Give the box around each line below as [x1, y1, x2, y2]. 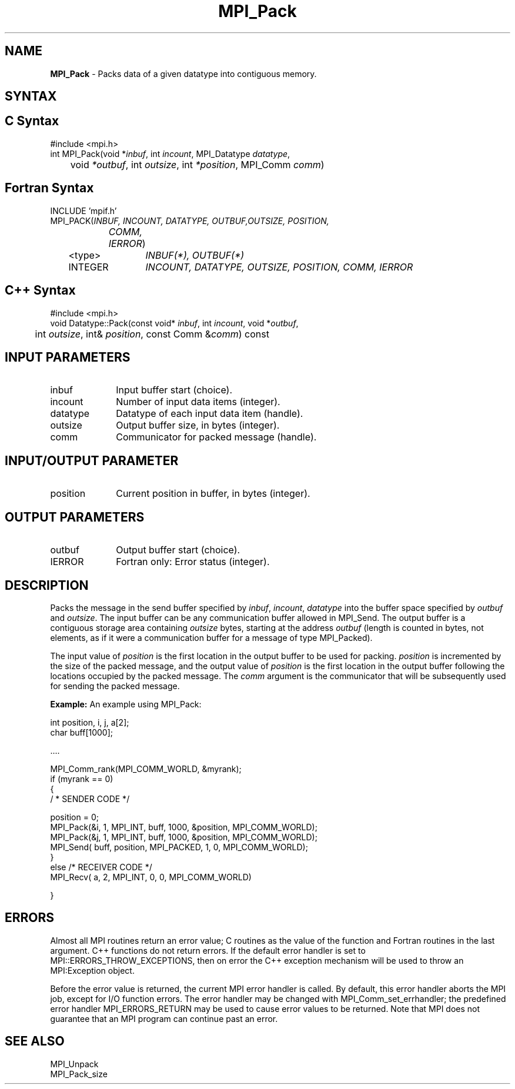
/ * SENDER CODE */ [50, 793, 130, 804]
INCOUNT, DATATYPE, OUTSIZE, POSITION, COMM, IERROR [145, 260, 413, 273]
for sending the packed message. [50, 680, 180, 691]
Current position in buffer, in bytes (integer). [116, 487, 310, 500]
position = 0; [50, 811, 99, 822]
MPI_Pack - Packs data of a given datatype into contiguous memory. [50, 68, 317, 79]
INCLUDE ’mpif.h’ [50, 205, 117, 216]
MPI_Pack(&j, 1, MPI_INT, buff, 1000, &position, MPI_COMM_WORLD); [50, 831, 317, 842]
